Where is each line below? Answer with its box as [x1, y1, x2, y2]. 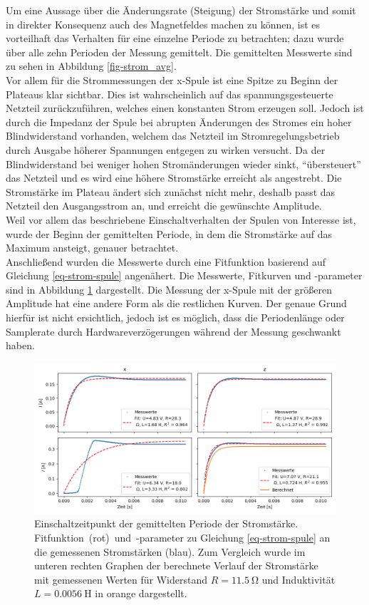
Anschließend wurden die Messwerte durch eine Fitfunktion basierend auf [6, 254, 326, 269]
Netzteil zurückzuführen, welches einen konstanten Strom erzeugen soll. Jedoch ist [6, 100, 364, 115]
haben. [6, 338, 35, 353]
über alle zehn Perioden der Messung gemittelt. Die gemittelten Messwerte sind [6, 44, 353, 59]
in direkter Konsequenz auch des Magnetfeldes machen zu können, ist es [6, 16, 321, 31]
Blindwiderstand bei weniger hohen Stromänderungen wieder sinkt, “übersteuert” [6, 156, 361, 171]
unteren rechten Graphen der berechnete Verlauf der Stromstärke [34, 558, 318, 573]
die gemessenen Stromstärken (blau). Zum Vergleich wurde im [34, 544, 306, 559]
